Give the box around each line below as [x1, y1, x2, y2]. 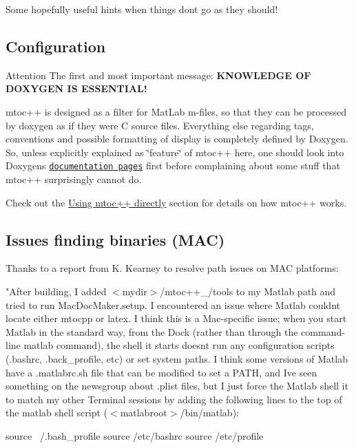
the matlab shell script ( [6, 405, 107, 420]
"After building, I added [6, 284, 107, 298]
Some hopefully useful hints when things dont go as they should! [6, 2, 278, 16]
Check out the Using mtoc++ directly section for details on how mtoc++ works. [6, 195, 347, 209]
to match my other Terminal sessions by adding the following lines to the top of [6, 392, 342, 406]
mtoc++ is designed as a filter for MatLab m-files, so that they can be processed [6, 104, 347, 118]
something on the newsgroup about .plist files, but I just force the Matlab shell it [6, 378, 348, 393]
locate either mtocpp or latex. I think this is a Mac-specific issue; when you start [6, 311, 347, 326]
